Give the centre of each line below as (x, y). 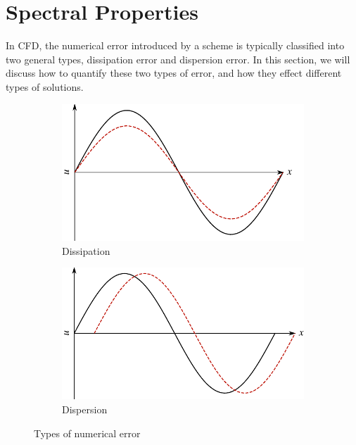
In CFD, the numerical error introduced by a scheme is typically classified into (175, 45)
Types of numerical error (87, 433)
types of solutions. (45, 86)
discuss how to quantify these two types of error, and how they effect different (174, 73)
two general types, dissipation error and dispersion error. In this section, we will (178, 59)
